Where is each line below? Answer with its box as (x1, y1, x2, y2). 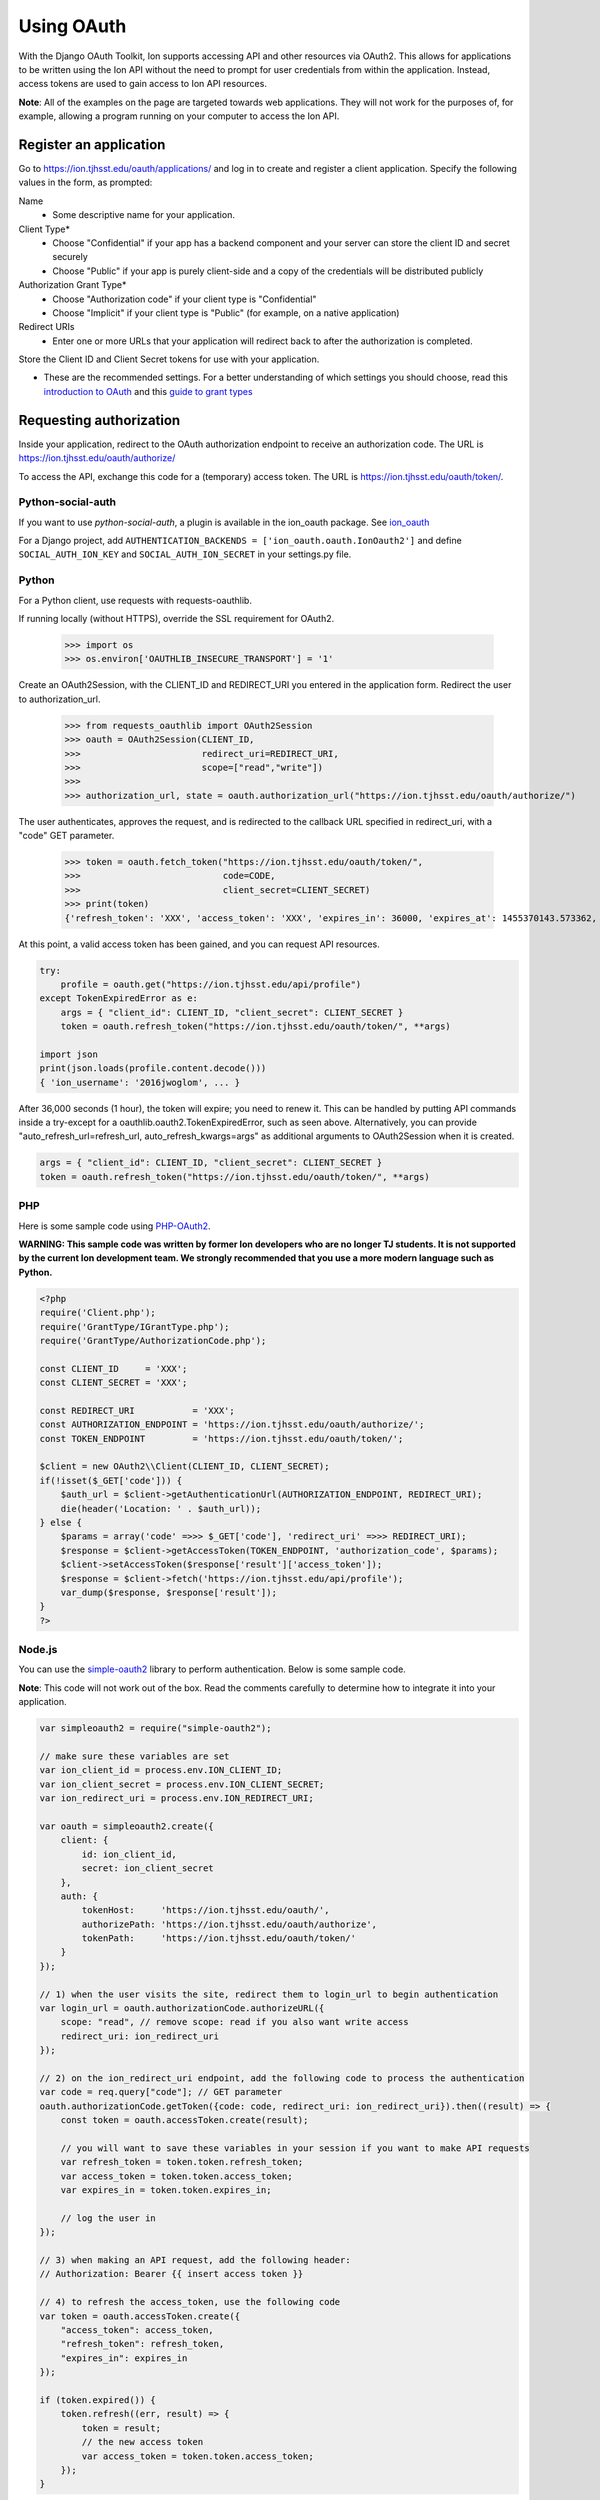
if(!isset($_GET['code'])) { (39, 1475, 183, 1486)
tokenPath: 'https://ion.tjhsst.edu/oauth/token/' (81, 1933, 357, 1944)
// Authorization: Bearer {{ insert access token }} (39, 2268, 304, 2280)
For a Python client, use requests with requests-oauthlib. (18, 594, 252, 606)
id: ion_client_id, (81, 1848, 177, 1860)
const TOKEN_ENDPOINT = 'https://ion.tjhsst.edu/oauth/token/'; (39, 1433, 404, 1444)
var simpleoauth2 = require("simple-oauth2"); (39, 1723, 272, 1734)
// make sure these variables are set (39, 1751, 230, 1762)
